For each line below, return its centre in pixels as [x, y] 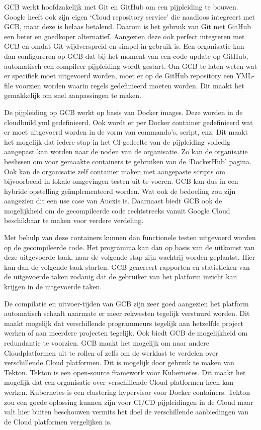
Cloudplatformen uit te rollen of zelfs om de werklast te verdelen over [111, 352]
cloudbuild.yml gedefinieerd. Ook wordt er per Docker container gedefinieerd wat [128, 122]
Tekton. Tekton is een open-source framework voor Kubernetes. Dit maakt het [125, 372]
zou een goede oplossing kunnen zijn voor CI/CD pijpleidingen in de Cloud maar [129, 402]
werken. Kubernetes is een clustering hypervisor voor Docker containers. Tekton [127, 392]
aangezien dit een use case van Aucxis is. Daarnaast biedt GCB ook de [113, 201]
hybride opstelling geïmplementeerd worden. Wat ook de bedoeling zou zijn [120, 191]
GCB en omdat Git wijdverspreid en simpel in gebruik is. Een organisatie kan [124, 46]
